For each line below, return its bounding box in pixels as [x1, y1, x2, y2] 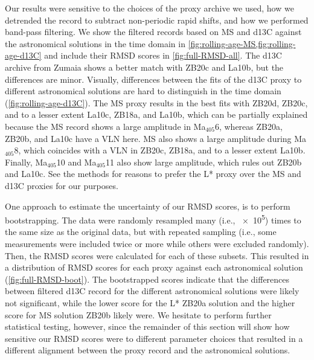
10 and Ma [56, 155, 97, 168]
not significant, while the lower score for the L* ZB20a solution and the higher [5, 296, 295, 309]
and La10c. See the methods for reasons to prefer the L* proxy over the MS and [5, 167, 301, 180]
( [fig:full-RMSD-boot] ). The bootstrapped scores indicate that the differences [5, 272, 290, 285]
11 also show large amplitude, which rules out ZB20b [105, 155, 302, 168]
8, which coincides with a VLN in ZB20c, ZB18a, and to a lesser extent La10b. [14, 144, 306, 156]
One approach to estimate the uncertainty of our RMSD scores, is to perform [5, 199, 290, 212]
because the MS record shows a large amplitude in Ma [5, 120, 206, 132]
